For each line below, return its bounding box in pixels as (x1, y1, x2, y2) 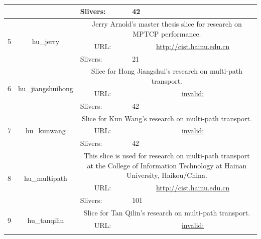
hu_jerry (32, 36, 60, 46)
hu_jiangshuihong (18, 83, 73, 94)
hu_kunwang (26, 125, 66, 136)
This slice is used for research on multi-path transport (84, 150, 250, 161)
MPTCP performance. (133, 28, 201, 39)
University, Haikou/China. (126, 170, 207, 180)
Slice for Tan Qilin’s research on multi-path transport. (83, 207, 250, 217)
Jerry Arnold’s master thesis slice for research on (92, 19, 242, 29)
